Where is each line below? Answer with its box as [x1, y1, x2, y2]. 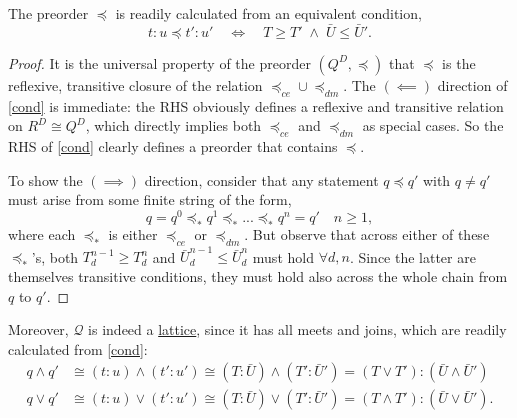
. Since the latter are [349, 246, 476, 267]
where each [8, 223, 76, 244]
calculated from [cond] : [8, 338, 148, 359]
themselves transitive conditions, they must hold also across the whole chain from [8, 265, 508, 286]
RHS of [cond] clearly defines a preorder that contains [8, 136, 338, 156]
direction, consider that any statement [144, 169, 379, 190]
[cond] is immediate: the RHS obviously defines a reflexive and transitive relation [8, 95, 504, 116]
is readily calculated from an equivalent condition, [115, 3, 422, 23]
